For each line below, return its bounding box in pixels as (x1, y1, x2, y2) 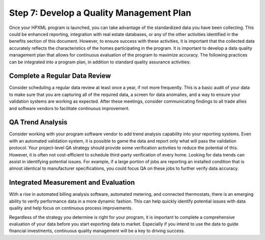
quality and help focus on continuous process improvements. (9, 205, 133, 211)
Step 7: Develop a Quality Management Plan (9, 7, 191, 18)
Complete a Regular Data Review (9, 72, 111, 80)
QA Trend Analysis (9, 118, 68, 126)
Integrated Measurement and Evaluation (9, 179, 135, 187)
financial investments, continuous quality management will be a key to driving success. (9, 228, 185, 234)
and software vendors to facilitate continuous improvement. (9, 105, 130, 111)
